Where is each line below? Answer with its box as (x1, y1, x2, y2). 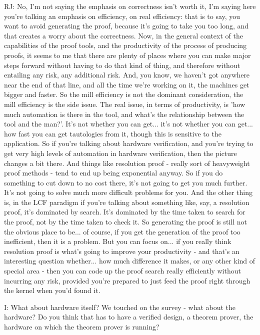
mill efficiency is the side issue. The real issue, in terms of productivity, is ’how (4, 98, 245, 109)
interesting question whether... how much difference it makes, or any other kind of (4, 255, 255, 266)
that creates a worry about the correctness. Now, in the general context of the (4, 30, 243, 40)
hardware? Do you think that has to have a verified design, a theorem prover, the (4, 311, 253, 322)
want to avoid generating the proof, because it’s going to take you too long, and (4, 20, 249, 31)
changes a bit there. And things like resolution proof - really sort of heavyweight (4, 157, 250, 168)
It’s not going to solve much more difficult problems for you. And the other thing (4, 187, 252, 197)
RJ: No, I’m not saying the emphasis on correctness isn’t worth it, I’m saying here (4, 1, 256, 11)
